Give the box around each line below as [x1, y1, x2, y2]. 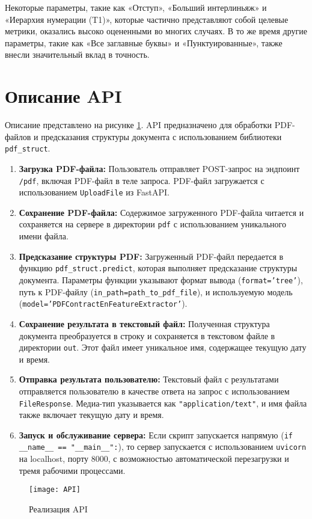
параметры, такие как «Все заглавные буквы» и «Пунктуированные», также [5, 36, 283, 49]
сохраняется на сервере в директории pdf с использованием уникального [19, 218, 286, 230]
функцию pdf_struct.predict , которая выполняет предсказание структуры [19, 262, 298, 274]
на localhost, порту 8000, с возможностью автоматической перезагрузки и [19, 452, 289, 465]
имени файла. [19, 230, 69, 242]
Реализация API [29, 502, 88, 515]
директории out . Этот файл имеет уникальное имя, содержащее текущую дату [19, 341, 307, 354]
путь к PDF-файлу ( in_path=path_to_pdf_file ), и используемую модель [19, 285, 293, 298]
